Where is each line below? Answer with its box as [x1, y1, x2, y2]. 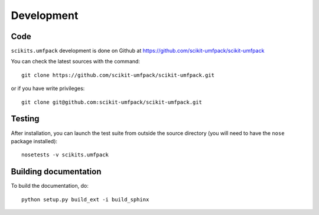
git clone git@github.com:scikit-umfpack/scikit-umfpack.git [21, 98, 202, 105]
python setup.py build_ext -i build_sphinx [21, 196, 149, 203]
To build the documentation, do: [11, 182, 89, 190]
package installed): [11, 137, 58, 145]
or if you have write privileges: [11, 85, 85, 92]
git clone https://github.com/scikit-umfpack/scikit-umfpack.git [21, 72, 215, 78]
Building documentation [11, 166, 102, 177]
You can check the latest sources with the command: [11, 58, 140, 65]
